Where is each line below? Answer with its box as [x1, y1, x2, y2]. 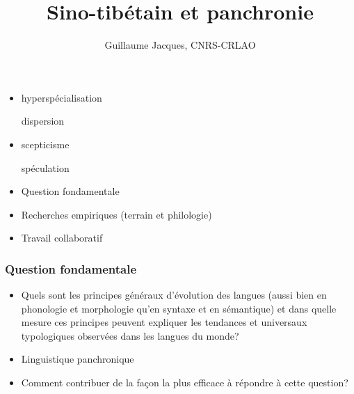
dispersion [21, 113, 65, 128]
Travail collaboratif [21, 230, 103, 245]
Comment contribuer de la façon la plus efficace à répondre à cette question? [21, 375, 348, 390]
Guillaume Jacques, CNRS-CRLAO [104, 38, 256, 52]
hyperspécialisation [21, 90, 102, 104]
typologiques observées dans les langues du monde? [21, 328, 239, 342]
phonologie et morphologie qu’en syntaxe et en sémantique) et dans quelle [21, 301, 337, 315]
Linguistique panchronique [21, 352, 134, 366]
